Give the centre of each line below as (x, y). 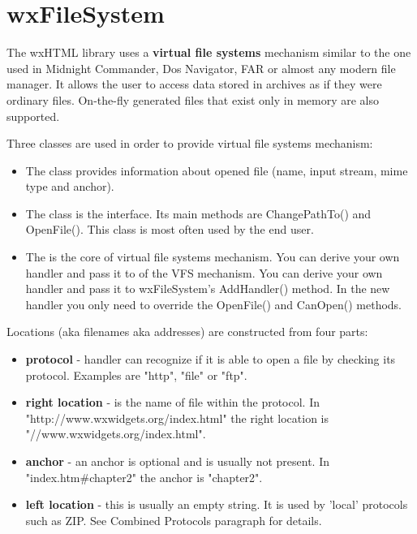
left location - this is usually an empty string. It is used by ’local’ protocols (217, 504)
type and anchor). (70, 186)
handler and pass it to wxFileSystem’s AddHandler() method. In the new (208, 289)
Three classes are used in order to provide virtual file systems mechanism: (190, 143)
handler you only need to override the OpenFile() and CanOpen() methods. (214, 304)
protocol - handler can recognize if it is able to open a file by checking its (211, 359)
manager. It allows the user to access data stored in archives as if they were (194, 84)
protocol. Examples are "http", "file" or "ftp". (136, 375)
